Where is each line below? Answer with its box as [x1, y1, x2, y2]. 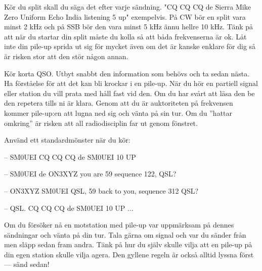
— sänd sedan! [4, 259, 50, 269]
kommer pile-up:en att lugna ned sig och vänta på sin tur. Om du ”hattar [4, 107, 233, 118]
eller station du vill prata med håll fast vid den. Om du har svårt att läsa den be [4, 87, 255, 98]
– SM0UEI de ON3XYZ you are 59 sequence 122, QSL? [4, 168, 177, 179]
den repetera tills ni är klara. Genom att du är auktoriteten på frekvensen [4, 98, 233, 108]
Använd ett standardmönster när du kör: [4, 134, 130, 145]
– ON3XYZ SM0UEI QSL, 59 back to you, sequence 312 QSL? [4, 185, 199, 196]
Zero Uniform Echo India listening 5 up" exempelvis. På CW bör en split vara [4, 11, 246, 22]
